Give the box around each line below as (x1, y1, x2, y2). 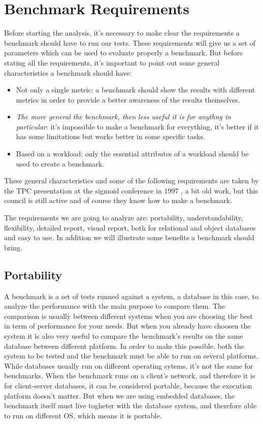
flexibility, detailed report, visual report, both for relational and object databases (4, 222, 256, 233)
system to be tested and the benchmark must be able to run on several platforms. (4, 350, 258, 361)
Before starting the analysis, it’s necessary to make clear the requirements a (4, 27, 240, 38)
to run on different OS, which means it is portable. (4, 410, 162, 420)
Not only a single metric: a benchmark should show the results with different (16, 84, 255, 95)
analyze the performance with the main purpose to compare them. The (4, 301, 225, 311)
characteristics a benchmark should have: (4, 67, 132, 78)
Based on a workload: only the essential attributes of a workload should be (16, 148, 249, 159)
